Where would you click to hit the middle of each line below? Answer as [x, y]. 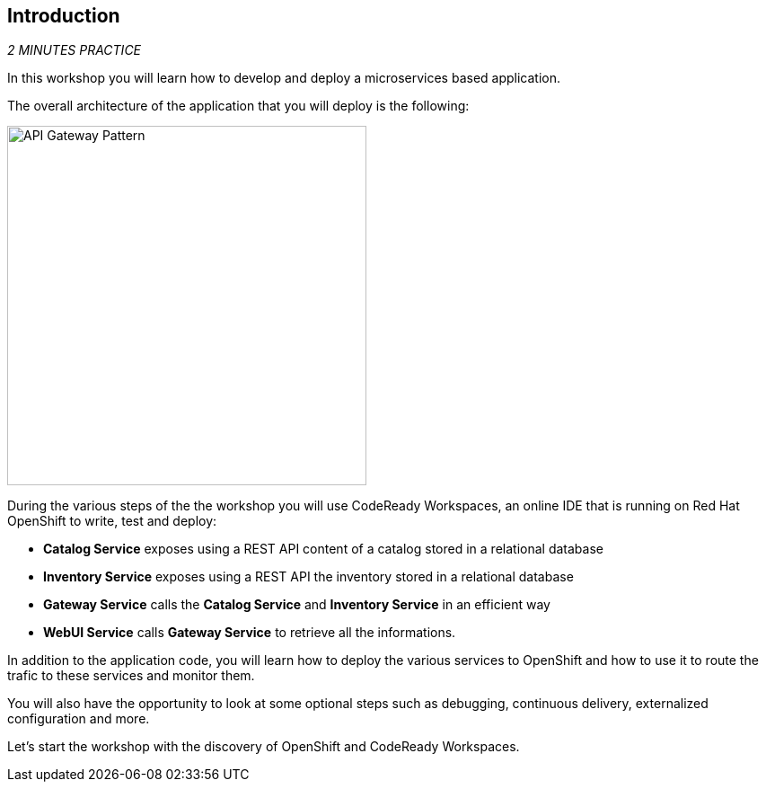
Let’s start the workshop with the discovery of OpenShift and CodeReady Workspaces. [264, 747]
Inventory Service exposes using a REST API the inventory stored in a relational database [308, 577]
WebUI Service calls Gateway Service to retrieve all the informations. [250, 633]
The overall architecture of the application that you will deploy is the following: [238, 106]
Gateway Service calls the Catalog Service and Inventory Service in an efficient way [297, 605]
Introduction [64, 16]
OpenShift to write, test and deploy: [112, 521]
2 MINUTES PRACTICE [75, 50]
